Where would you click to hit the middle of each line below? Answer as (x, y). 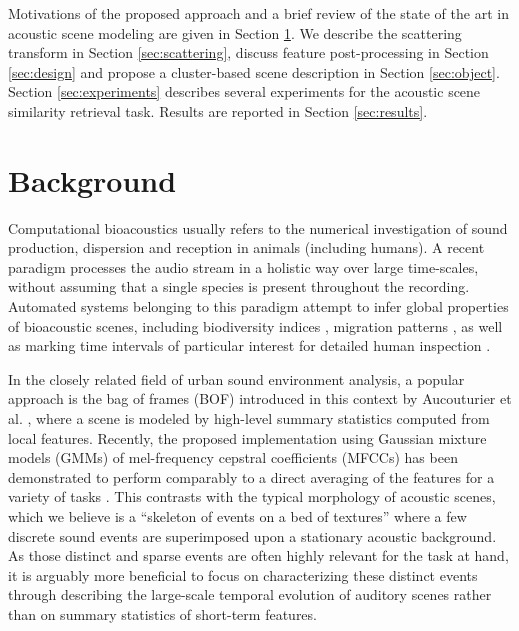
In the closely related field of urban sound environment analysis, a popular (236, 378)
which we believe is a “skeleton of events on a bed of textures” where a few (237, 516)
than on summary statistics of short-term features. (162, 613)
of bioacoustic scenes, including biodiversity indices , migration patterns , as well (255, 325)
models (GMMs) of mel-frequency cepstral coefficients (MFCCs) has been (233, 457)
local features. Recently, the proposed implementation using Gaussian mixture (247, 437)
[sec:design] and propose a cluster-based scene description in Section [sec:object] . (254, 71)
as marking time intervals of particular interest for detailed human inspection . (249, 345)
